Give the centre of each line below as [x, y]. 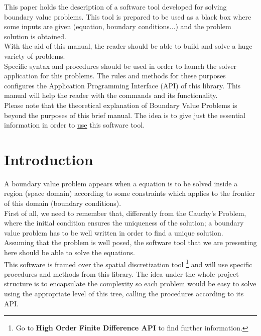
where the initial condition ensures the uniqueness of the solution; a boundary [124, 223]
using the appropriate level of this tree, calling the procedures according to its [124, 294]
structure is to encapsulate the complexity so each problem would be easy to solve [130, 284]
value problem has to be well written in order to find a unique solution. [114, 232]
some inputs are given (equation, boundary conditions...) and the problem [118, 26]
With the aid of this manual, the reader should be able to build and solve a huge [128, 46]
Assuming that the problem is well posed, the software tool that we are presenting [130, 242]
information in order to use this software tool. [75, 125]
